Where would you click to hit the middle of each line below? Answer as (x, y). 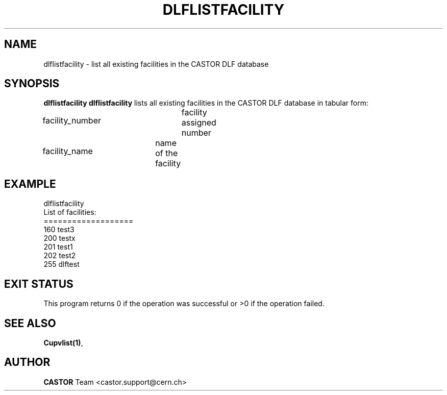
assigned (199, 123)
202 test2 (60, 256)
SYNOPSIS (32, 84)
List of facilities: (70, 212)
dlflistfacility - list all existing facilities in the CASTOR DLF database (156, 64)
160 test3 (59, 230)
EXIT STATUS (39, 284)
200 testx (59, 238)
